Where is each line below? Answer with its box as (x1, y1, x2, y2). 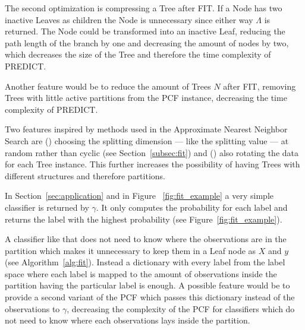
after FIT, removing (223, 80, 296, 92)
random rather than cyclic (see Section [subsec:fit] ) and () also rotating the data (5, 146, 299, 158)
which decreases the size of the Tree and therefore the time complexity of (5, 48, 271, 61)
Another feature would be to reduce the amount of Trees (5, 80, 211, 92)
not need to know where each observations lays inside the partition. (5, 314, 250, 326)
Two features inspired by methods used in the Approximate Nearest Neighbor (5, 123, 288, 135)
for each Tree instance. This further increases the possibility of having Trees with (5, 158, 300, 170)
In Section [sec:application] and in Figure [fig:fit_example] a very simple (5, 189, 273, 202)
